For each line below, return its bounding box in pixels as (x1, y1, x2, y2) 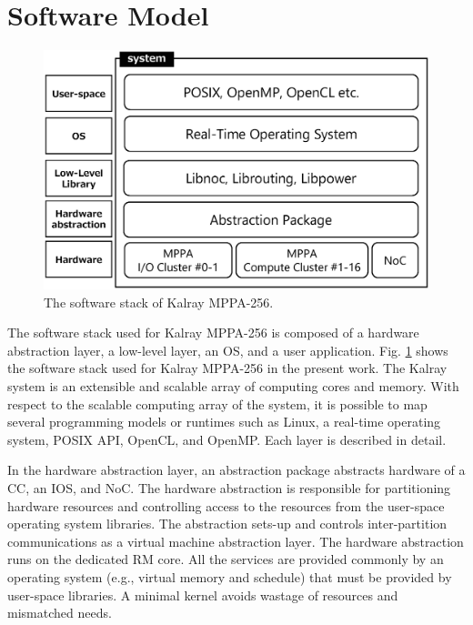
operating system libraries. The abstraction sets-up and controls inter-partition (7, 514, 448, 533)
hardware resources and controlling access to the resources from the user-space (7, 496, 445, 515)
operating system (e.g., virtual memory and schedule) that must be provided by (7, 567, 452, 586)
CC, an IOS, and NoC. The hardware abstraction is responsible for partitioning (7, 478, 451, 497)
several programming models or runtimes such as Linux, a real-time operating (7, 412, 441, 431)
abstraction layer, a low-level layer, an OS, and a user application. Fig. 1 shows (7, 340, 448, 359)
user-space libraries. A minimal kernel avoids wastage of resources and (7, 585, 398, 604)
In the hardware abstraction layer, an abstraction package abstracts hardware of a (7, 460, 466, 479)
